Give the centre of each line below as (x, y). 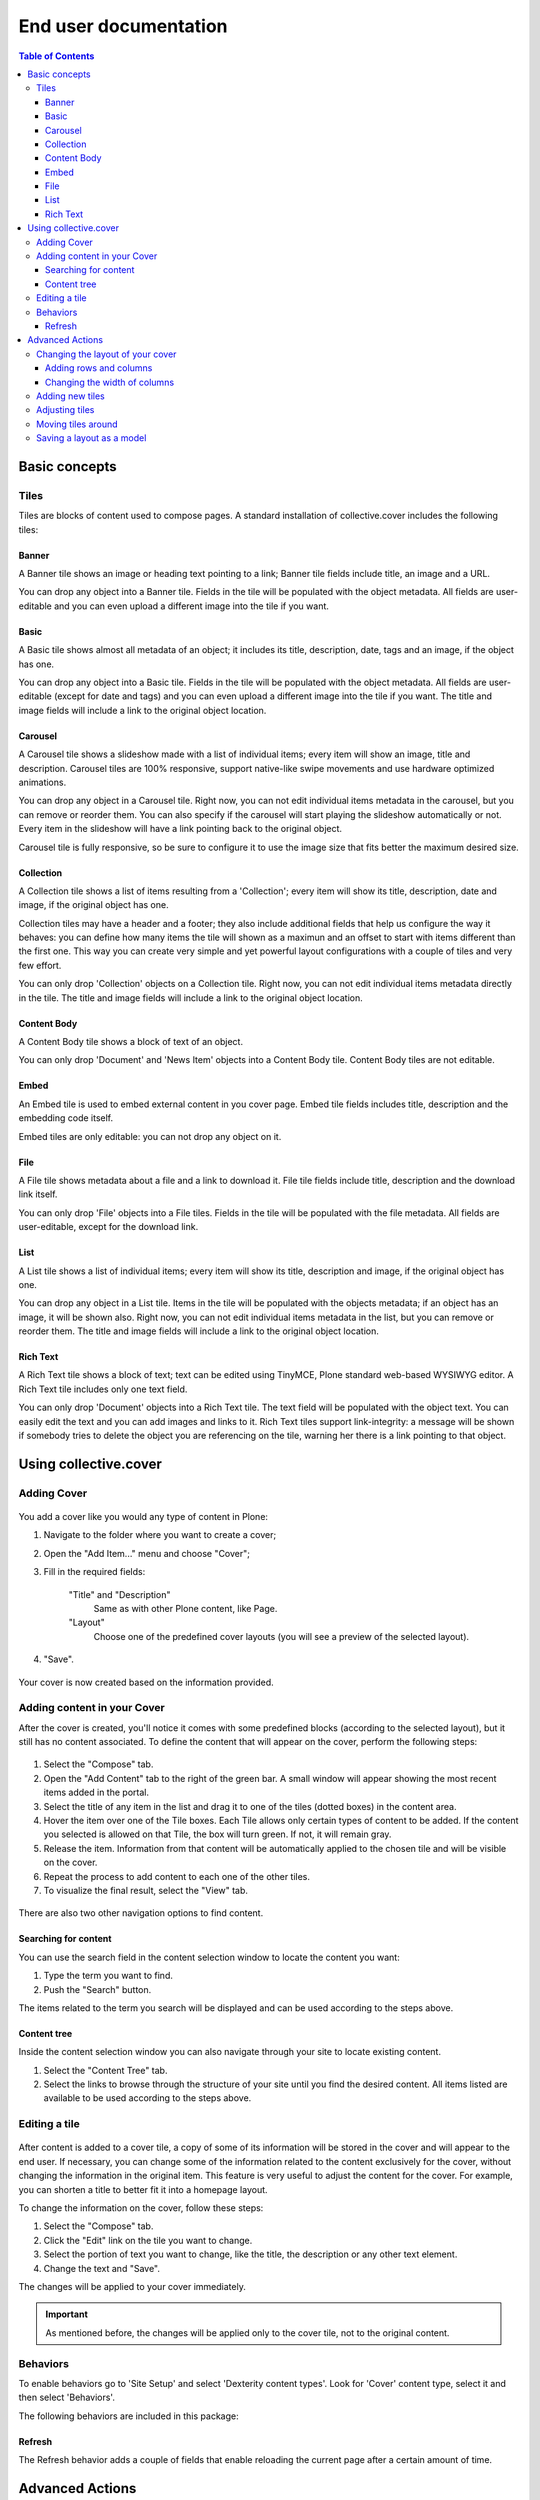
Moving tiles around (77, 424)
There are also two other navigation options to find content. (141, 1913)
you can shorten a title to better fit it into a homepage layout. (143, 2189)
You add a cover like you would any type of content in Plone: (143, 1517)
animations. (42, 782)
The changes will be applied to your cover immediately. (132, 2286)
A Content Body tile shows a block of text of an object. (131, 1042)
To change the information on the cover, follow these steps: (141, 2208)
